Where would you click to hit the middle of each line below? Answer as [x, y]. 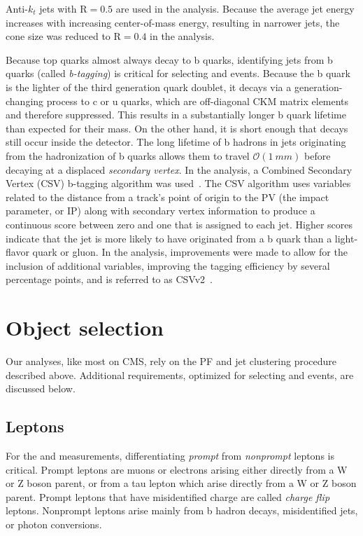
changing [25, 101]
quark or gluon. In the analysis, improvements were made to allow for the [190, 252]
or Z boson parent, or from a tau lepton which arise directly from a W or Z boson [181, 483]
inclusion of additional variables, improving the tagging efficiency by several [168, 265]
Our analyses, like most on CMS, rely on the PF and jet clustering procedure [171, 361]
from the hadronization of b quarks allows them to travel [128, 155]
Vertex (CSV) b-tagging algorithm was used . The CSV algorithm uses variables [178, 183]
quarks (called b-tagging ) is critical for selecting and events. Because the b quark [178, 73]
